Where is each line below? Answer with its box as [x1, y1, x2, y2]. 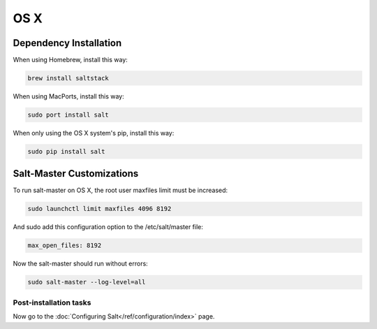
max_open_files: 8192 [27, 242, 102, 249]
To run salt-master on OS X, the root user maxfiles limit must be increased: [13, 186, 228, 195]
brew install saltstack [27, 74, 110, 82]
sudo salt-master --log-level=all [27, 278, 146, 286]
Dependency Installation [13, 37, 122, 49]
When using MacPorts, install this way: [13, 92, 125, 101]
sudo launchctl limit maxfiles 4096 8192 [27, 205, 172, 213]
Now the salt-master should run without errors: [13, 259, 148, 268]
